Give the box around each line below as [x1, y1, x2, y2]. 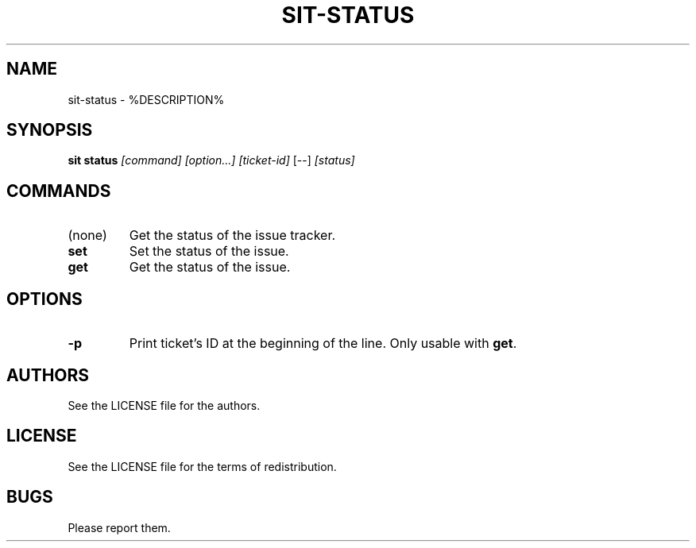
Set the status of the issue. [129, 243, 289, 260]
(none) [68, 227, 107, 244]
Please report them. [68, 520, 171, 534]
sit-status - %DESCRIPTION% [68, 92, 225, 106]
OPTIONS [6, 288, 83, 309]
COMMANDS [6, 180, 111, 201]
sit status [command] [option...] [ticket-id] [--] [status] [68, 153, 355, 168]
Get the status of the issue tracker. [129, 227, 336, 244]
